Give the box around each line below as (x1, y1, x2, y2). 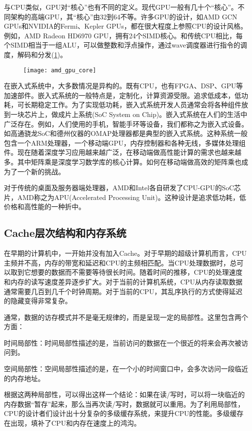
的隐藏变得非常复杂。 (4, 296, 72, 306)
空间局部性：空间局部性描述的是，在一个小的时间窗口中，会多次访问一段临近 (4, 364, 248, 374)
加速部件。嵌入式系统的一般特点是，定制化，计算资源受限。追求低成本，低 (4, 90, 241, 100)
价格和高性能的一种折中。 (4, 201, 85, 212)
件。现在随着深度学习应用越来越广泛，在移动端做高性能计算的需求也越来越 (4, 147, 241, 157)
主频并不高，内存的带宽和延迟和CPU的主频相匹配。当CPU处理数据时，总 (4, 257, 237, 267)
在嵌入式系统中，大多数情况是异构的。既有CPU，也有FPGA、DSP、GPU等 (4, 81, 243, 91)
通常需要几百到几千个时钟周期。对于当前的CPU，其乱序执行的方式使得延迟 (4, 286, 243, 296)
